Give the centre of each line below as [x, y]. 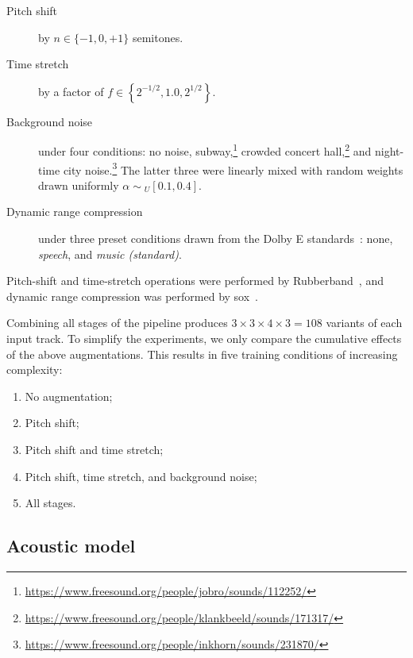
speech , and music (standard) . [110, 254]
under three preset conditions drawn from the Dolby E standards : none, [216, 239]
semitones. [158, 37]
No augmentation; [69, 396]
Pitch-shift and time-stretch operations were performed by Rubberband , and [195, 281]
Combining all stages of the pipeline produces [117, 323]
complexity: [35, 369]
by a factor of [71, 91]
